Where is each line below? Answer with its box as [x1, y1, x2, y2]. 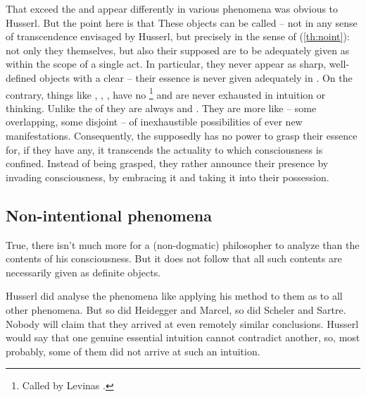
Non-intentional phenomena [6, 204, 212, 226]
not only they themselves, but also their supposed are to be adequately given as [6, 42, 350, 57]
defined [6, 70, 37, 85]
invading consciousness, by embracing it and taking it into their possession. [6, 169, 329, 184]
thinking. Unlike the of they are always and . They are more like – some [6, 100, 317, 115]
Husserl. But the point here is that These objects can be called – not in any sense [6, 15, 358, 30]
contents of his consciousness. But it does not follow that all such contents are [6, 251, 342, 266]
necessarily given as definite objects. [6, 264, 161, 279]
